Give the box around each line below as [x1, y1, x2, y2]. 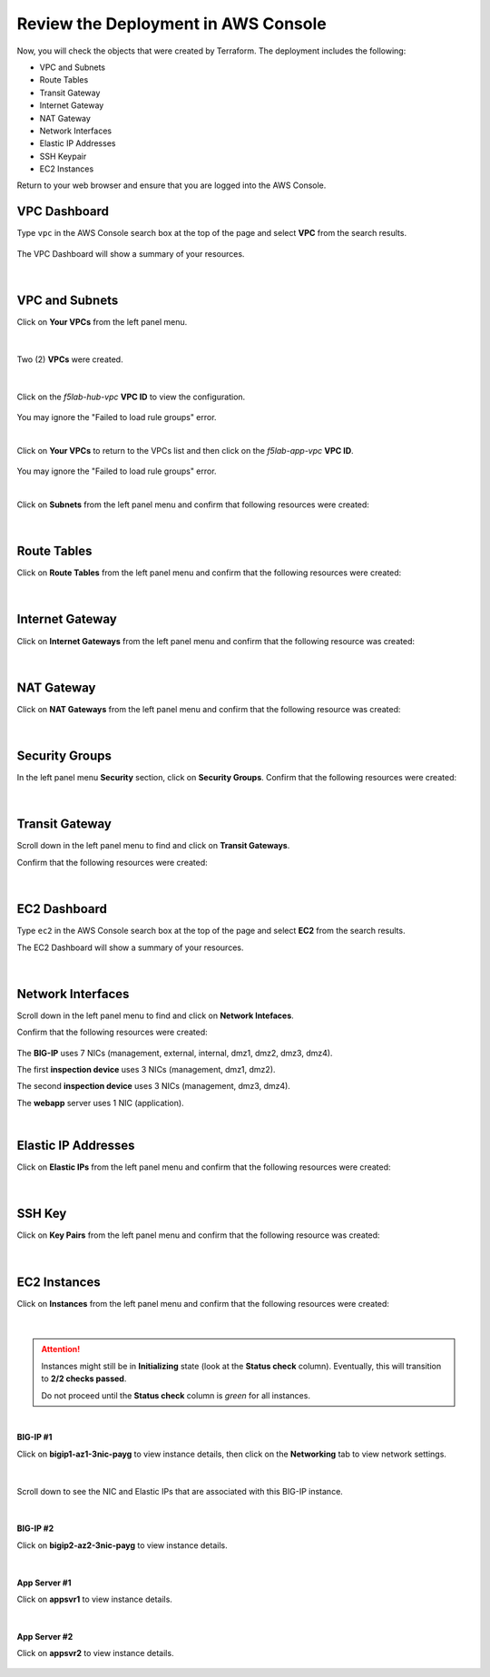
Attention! [41, 1344, 81, 1355]
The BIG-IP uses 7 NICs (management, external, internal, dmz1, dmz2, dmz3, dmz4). [16, 1047, 333, 1058]
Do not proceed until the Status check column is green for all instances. [41, 1389, 310, 1401]
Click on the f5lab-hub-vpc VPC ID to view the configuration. [16, 391, 246, 402]
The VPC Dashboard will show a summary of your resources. [16, 248, 245, 259]
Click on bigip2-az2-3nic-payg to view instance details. [16, 1539, 228, 1551]
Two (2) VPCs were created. [16, 354, 123, 365]
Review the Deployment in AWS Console [16, 14, 327, 34]
